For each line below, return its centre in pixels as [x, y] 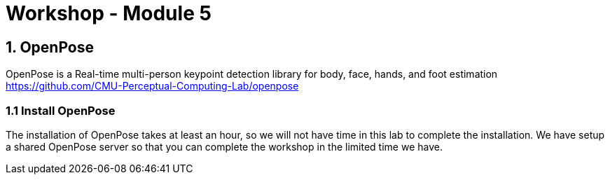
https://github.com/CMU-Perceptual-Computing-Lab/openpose [152, 86]
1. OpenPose [50, 47]
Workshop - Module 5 [109, 13]
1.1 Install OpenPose [61, 110]
